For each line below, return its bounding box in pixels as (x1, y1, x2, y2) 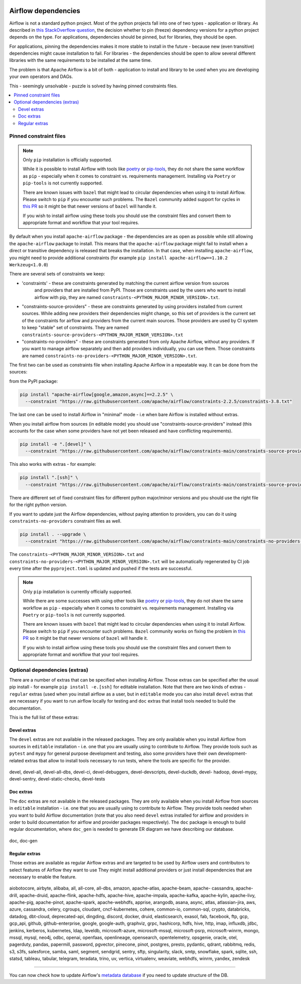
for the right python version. (9, 502, 67, 508)
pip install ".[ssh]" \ (20, 475, 79, 480)
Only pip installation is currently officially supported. (23, 588, 132, 595)
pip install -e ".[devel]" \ (20, 441, 92, 447)
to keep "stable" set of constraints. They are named (22, 325, 129, 331)
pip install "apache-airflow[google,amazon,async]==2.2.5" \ (20, 391, 174, 397)
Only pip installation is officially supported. (23, 156, 112, 163)
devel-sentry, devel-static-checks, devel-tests (9, 776, 105, 782)
